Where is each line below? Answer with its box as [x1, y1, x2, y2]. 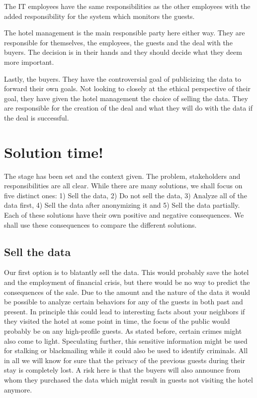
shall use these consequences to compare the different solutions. [4, 219, 197, 230]
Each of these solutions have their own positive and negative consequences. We [4, 210, 244, 220]
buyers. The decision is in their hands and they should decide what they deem [4, 47, 242, 57]
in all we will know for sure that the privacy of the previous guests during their [4, 355, 246, 365]
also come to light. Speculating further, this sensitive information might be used [4, 335, 248, 346]
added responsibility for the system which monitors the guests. [4, 10, 195, 21]
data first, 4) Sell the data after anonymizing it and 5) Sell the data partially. [4, 200, 240, 210]
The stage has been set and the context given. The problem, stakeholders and [4, 170, 241, 181]
